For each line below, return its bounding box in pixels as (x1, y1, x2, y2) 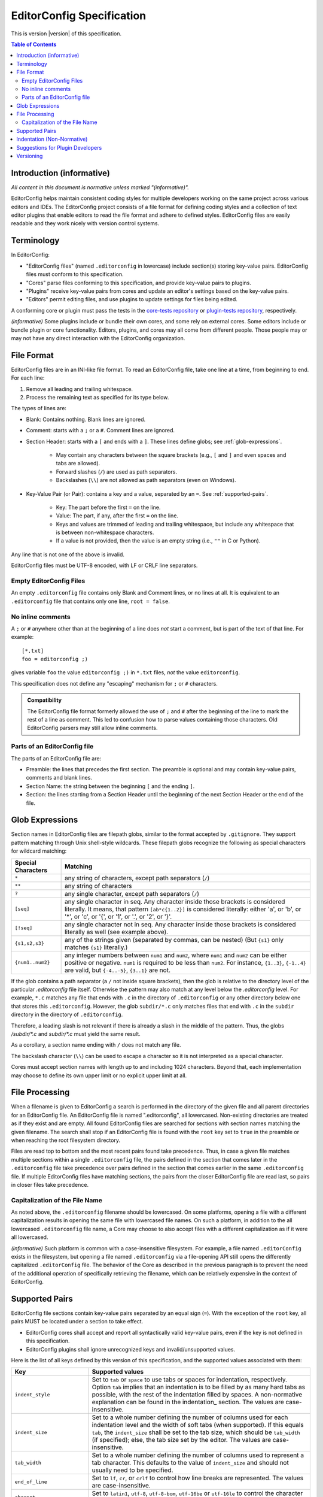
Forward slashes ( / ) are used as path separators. (56, 468, 178, 475)
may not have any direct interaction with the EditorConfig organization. (11, 334, 185, 341)
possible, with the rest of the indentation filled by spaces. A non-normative (92, 1390, 303, 1399)
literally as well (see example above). (64, 928, 169, 936)
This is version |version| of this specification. (11, 30, 122, 37)
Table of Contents (11, 41, 57, 48)
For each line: (11, 374, 45, 381)
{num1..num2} (14, 959, 50, 966)
